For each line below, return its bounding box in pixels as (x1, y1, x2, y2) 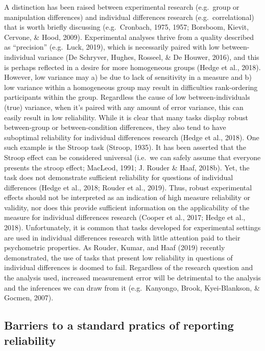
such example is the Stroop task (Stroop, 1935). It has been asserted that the (4, 142, 246, 152)
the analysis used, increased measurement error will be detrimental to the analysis (4, 272, 261, 283)
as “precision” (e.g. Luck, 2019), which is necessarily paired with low (4, 41, 220, 52)
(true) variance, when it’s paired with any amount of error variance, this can (4, 101, 244, 112)
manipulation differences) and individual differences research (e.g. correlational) (4, 11, 254, 22)
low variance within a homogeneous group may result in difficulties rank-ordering (4, 81, 258, 92)
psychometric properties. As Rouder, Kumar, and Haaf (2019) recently (4, 242, 225, 253)
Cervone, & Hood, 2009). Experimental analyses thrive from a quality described (4, 31, 254, 42)
